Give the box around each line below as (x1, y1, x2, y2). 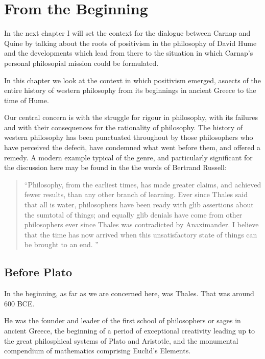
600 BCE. (4, 298, 35, 308)
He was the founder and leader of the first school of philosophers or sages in (4, 315, 241, 326)
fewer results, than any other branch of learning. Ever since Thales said (24, 189, 248, 200)
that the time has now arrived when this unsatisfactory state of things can (24, 229, 257, 240)
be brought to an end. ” (24, 239, 99, 250)
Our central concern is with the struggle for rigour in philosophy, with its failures (4, 112, 258, 123)
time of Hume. (4, 94, 49, 105)
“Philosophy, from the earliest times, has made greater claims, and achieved (24, 179, 261, 189)
